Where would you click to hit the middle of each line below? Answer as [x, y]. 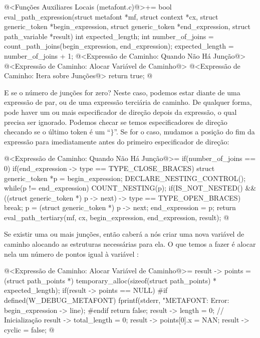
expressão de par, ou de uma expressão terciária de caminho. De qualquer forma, [128, 102]
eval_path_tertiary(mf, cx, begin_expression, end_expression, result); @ [117, 217]
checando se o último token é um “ [57, 132]
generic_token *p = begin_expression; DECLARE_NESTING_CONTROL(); [125, 178]
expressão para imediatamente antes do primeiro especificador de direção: [117, 141]
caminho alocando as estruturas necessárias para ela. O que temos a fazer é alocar [130, 244]
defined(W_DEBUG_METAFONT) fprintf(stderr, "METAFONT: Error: [117, 300]
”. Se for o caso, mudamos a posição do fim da [184, 132]
